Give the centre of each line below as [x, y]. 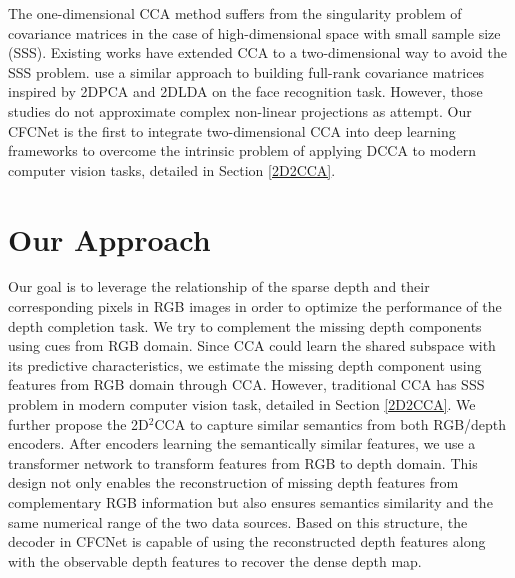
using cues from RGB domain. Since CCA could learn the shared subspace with [252, 345]
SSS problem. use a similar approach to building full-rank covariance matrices [246, 71]
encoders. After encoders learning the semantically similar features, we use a [242, 443]
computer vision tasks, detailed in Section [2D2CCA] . [172, 169]
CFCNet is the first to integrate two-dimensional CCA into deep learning [232, 130]
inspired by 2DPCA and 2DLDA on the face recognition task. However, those [245, 91]
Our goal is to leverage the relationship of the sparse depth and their [219, 286]
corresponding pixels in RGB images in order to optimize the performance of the [255, 306]
